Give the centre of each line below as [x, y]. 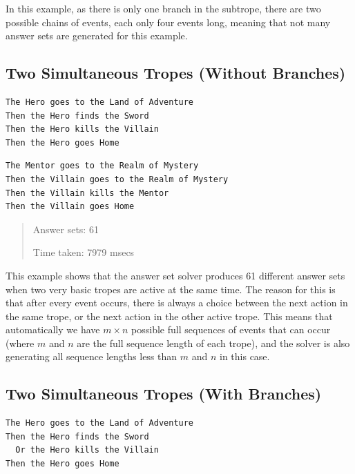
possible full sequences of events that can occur [231, 329]
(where [20, 343]
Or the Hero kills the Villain [87, 450]
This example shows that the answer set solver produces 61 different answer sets [175, 275]
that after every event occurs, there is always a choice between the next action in [177, 303]
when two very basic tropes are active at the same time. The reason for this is [171, 289]
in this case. [244, 356]
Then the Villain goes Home [70, 207]
